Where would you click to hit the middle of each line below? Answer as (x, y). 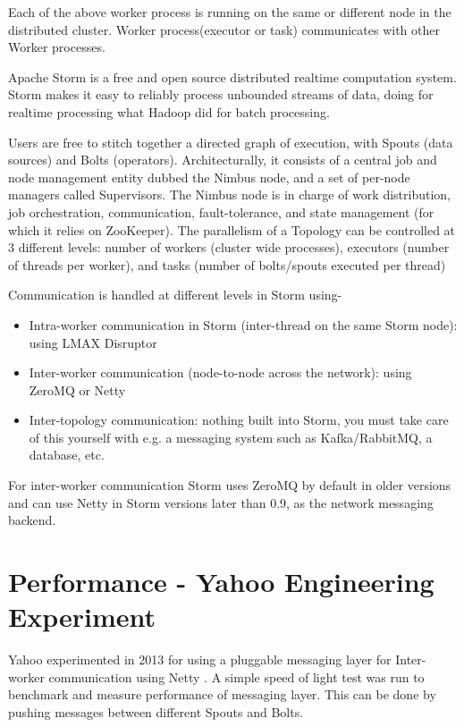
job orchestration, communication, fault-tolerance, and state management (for (221, 211)
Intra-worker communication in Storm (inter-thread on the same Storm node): (243, 324)
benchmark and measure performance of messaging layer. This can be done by (222, 694)
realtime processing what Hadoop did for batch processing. (169, 111)
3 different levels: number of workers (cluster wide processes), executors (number (229, 247)
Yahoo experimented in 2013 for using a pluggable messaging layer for (200, 659)
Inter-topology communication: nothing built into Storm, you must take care (239, 420)
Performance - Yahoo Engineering (221, 582)
